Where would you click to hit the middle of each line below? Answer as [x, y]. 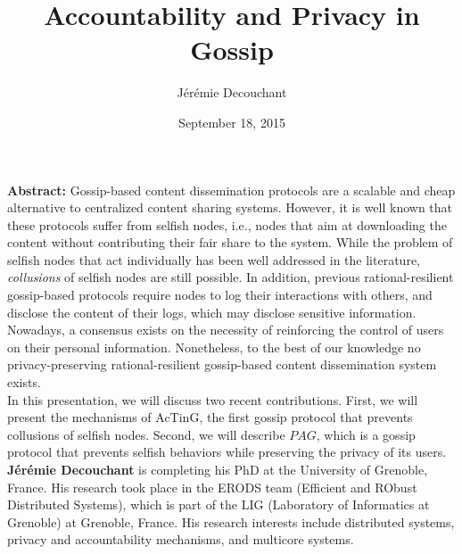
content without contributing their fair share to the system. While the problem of [230, 242]
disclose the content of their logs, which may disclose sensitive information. [212, 312]
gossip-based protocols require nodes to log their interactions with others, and [220, 295]
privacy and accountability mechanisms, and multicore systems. [181, 539]
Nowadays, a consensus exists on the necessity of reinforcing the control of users [226, 330]
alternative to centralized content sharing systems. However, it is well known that [230, 207]
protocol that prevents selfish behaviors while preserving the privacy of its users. [227, 452]
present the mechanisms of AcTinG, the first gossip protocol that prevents [210, 417]
